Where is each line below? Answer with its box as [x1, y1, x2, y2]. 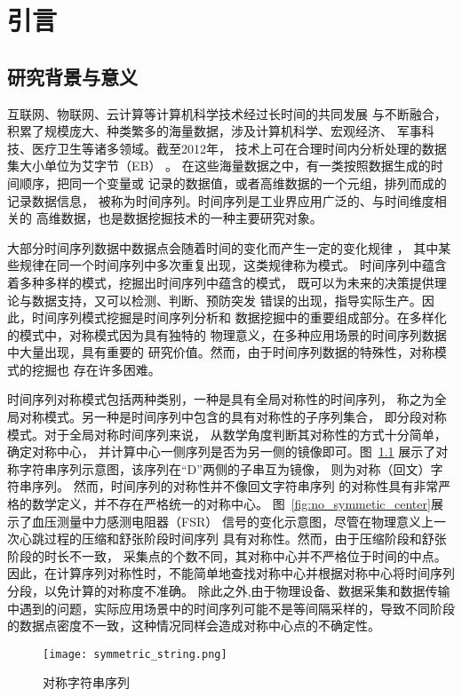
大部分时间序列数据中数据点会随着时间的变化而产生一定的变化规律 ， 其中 [7, 238, 439, 257]
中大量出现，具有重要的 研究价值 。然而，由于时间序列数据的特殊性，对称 [7, 343, 434, 361]
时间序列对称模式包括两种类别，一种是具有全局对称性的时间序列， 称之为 [7, 390, 434, 408]
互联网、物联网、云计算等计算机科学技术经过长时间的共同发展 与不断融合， [7, 104, 447, 123]
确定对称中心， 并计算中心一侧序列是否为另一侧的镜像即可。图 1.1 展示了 [7, 442, 436, 461]
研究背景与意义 [7, 62, 138, 90]
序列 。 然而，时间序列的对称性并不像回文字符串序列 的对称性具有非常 [31, 477, 439, 495]
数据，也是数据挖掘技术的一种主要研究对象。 [60, 209, 323, 227]
